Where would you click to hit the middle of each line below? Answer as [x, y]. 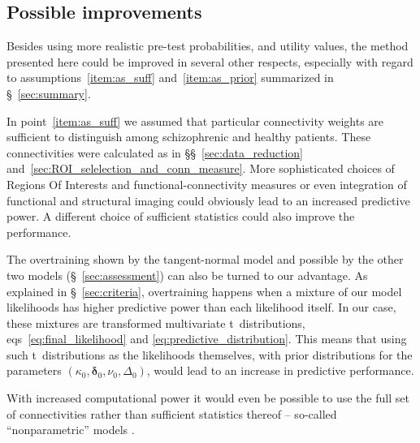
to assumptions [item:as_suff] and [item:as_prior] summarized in [170, 77]
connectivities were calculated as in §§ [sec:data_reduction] [155, 152]
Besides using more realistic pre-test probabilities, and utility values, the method [208, 46]
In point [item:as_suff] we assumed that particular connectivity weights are [195, 120]
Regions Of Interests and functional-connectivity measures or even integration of [207, 184]
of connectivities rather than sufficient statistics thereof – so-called [172, 413]
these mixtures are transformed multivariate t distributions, [156, 323]
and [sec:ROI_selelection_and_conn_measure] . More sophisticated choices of [201, 168]
